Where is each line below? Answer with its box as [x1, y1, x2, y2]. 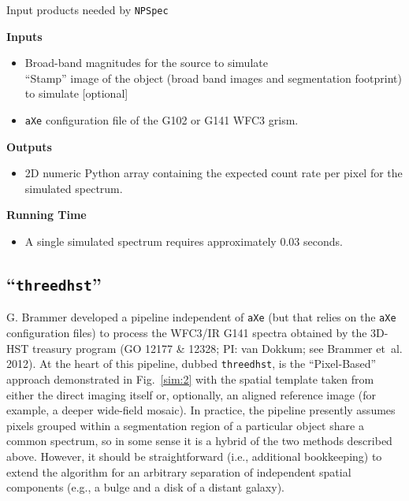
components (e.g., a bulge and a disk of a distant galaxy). [6, 479, 284, 495]
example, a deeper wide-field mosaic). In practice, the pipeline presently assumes [6, 402, 396, 418]
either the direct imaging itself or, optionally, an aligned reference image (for [6, 386, 376, 403]
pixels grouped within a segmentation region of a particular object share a [6, 417, 364, 433]
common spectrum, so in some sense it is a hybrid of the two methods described [6, 432, 392, 449]
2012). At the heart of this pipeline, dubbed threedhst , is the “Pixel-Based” [6, 355, 377, 372]
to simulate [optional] [24, 85, 128, 102]
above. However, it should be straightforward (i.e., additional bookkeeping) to [6, 447, 382, 464]
